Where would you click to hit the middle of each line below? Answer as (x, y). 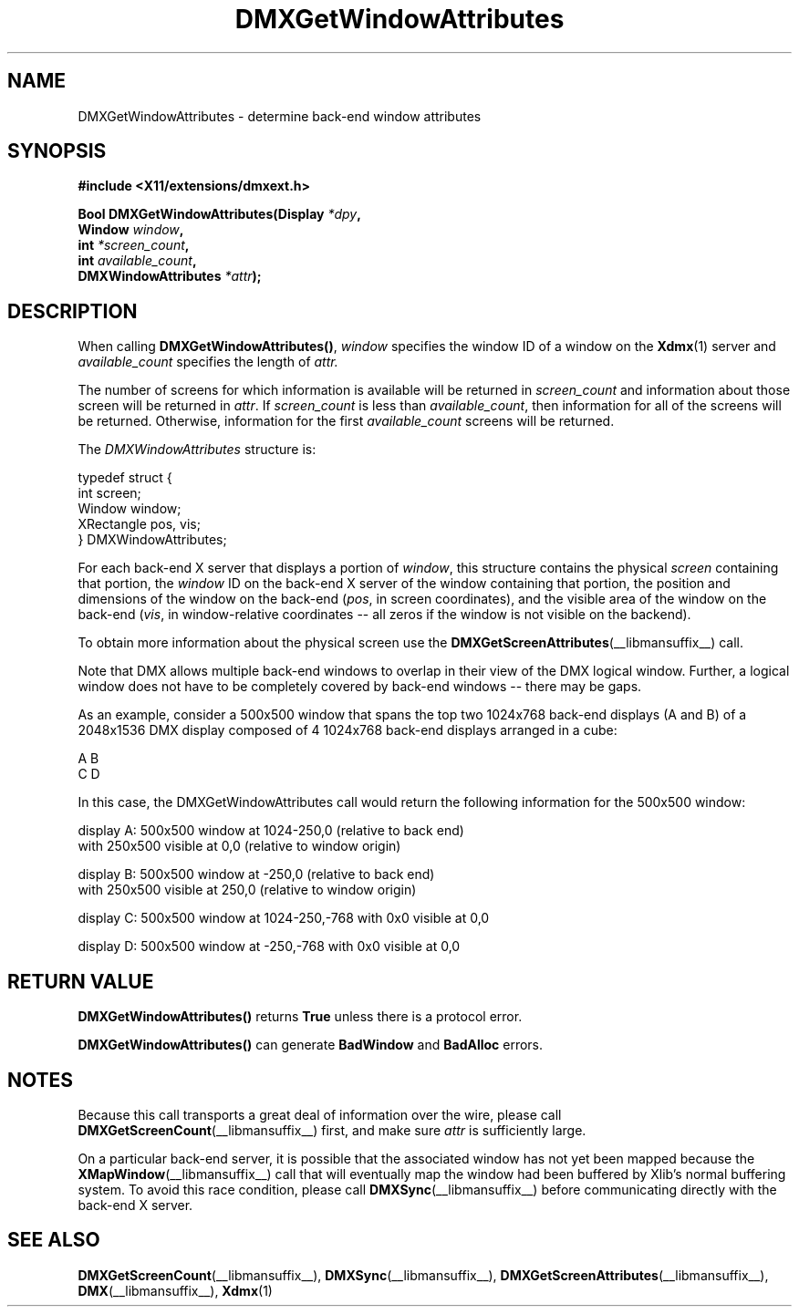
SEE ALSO (54, 1240)
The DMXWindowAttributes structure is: (197, 450)
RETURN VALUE (81, 981)
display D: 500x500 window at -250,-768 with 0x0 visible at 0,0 (269, 947)
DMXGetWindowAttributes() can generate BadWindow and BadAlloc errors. (311, 1045)
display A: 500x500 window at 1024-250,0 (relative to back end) (271, 831)
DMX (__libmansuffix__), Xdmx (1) (175, 1290)
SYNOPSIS (57, 151)
